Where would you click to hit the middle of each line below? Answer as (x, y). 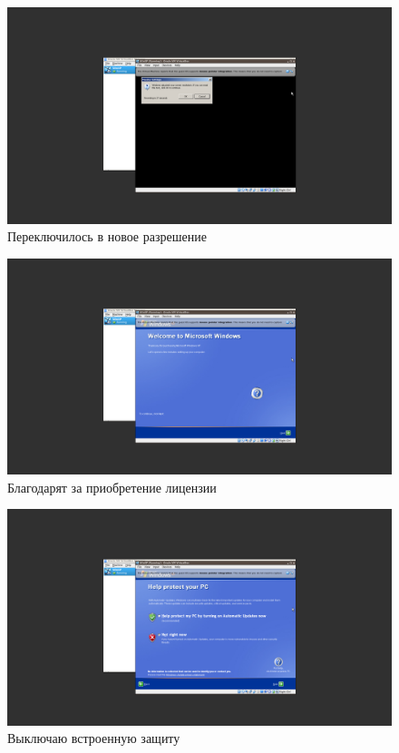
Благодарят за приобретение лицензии (112, 487)
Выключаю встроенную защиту (94, 738)
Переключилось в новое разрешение (107, 236)
